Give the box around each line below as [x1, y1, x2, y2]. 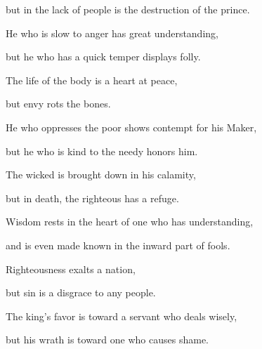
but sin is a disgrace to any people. [6, 285, 156, 300]
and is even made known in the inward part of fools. [6, 237, 230, 252]
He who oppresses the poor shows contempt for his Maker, [6, 119, 257, 134]
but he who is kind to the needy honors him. [6, 143, 198, 158]
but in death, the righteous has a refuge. [6, 190, 179, 205]
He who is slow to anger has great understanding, [6, 25, 218, 40]
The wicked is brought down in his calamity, [6, 167, 196, 182]
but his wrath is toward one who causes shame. [6, 332, 209, 347]
